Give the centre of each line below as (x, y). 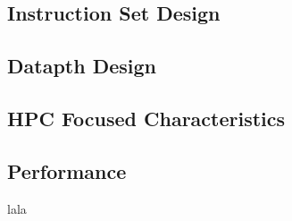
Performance (67, 170)
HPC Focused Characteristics (146, 118)
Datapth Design (82, 66)
